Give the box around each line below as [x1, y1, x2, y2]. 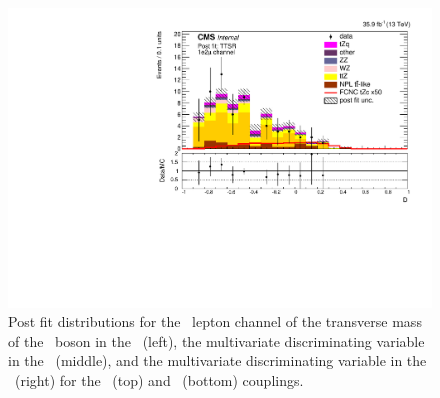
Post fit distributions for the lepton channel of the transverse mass [8, 311, 422, 332]
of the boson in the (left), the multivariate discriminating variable [8, 330, 425, 351]
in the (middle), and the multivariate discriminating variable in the [8, 350, 427, 371]
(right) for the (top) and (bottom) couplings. [14, 370, 304, 391]
